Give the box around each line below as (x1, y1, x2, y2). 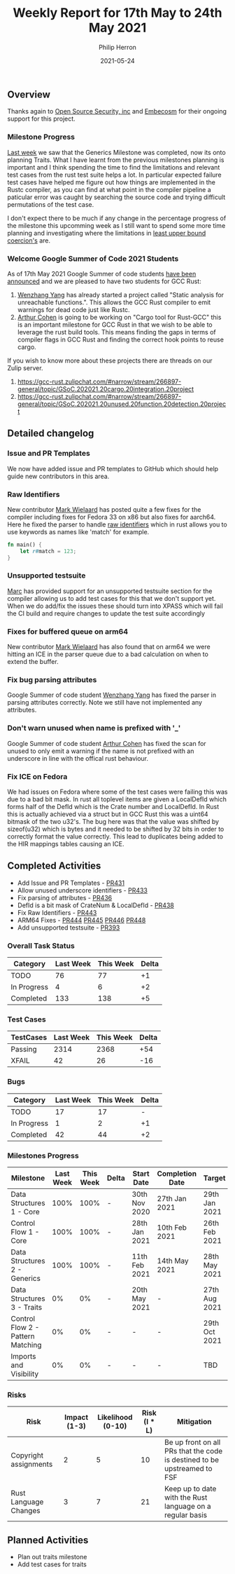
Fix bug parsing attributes (7, 675, 97, 685)
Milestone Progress (7, 132, 76, 142)
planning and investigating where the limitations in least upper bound (7, 229, 206, 237)
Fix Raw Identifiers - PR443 (17, 908, 97, 916)
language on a (164, 1502, 211, 1512)
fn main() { (7, 541, 42, 548)
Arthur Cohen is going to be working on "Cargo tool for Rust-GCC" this (17, 313, 222, 321)
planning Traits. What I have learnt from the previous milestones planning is (7, 156, 225, 164)
